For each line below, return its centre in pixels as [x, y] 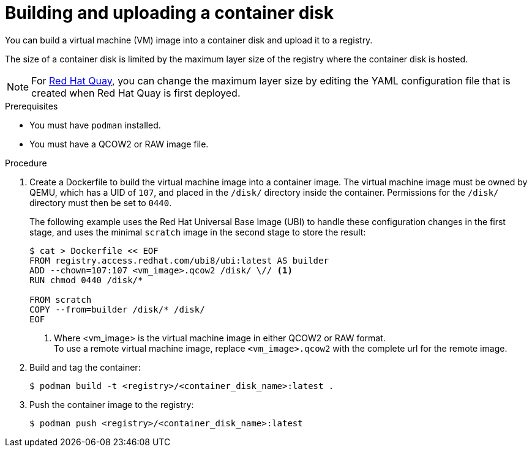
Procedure [26, 163]
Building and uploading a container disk [169, 13]
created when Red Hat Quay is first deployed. [136, 93]
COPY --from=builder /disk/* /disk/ [117, 309]
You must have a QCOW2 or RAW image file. [119, 144]
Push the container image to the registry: [112, 404]
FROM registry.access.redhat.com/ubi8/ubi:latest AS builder [179, 260]
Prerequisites [32, 106]
